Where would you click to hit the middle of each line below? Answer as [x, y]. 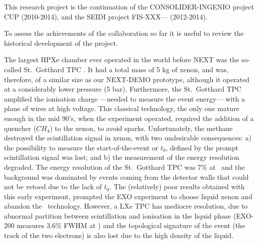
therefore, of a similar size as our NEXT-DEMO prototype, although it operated [127, 79]
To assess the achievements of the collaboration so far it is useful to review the [124, 33]
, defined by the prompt [202, 147]
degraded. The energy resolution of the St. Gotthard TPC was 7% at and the [125, 167]
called [13, 69]
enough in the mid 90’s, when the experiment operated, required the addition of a [129, 118]
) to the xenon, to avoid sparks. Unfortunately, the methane [141, 128]
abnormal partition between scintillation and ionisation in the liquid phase [118, 215]
